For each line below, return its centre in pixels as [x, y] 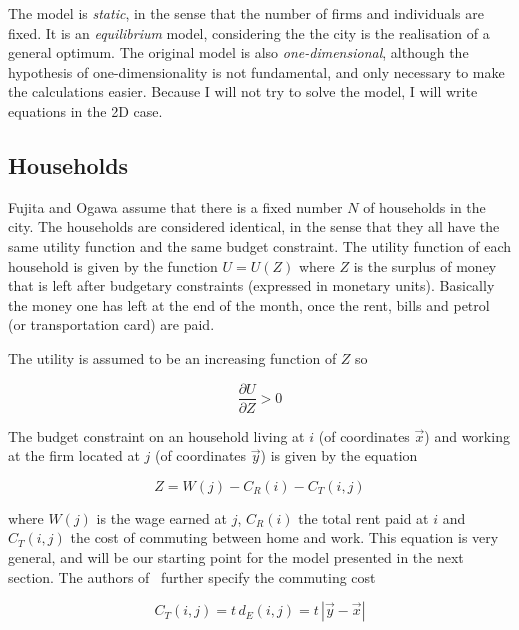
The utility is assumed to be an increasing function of [172, 357]
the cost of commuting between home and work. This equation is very [284, 537]
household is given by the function [113, 265]
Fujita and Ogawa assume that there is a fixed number [175, 206]
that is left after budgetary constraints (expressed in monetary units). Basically [251, 285]
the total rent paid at [363, 517]
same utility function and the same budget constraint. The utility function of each [260, 245]
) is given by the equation [339, 455]
